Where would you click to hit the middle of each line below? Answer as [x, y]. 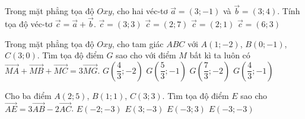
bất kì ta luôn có [220, 55]
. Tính [289, 11]
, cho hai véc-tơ [140, 11]
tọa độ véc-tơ [29, 24]
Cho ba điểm [28, 95]
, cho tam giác [138, 43]
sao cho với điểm [146, 55]
